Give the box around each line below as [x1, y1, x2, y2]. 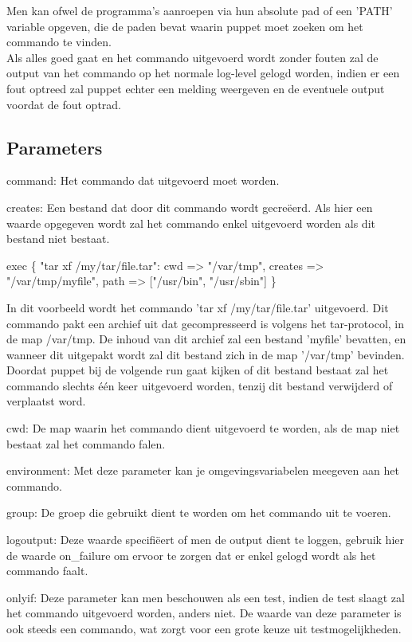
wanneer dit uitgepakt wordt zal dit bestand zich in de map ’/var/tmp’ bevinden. [6, 346, 405, 362]
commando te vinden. [6, 33, 112, 50]
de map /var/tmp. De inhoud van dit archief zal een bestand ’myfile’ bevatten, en [6, 331, 406, 347]
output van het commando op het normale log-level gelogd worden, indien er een [6, 65, 400, 81]
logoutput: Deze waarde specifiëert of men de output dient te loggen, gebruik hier [6, 531, 404, 548]
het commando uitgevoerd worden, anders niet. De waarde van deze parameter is [6, 605, 402, 621]
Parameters [6, 135, 103, 159]
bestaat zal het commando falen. [6, 435, 166, 452]
